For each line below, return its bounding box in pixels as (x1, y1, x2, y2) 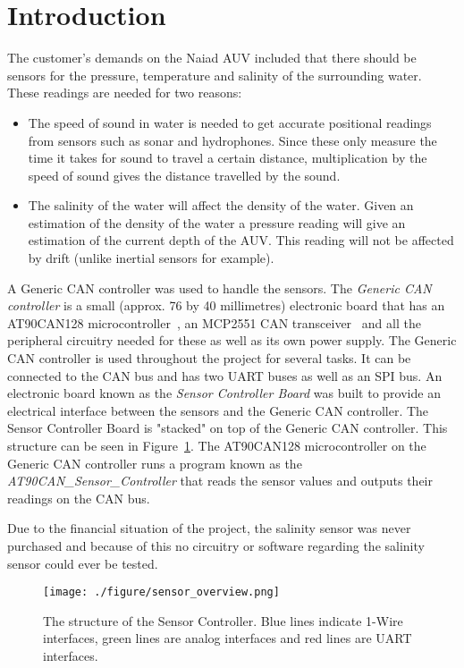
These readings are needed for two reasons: (7, 83, 242, 102)
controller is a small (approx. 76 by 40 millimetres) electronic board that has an (7, 296, 445, 315)
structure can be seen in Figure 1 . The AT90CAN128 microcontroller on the (7, 436, 426, 454)
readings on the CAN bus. (7, 488, 150, 507)
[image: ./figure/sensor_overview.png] (43, 586, 280, 599)
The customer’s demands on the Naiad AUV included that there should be (7, 48, 417, 67)
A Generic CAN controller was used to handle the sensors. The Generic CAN (7, 278, 432, 297)
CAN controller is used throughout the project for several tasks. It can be (7, 349, 411, 368)
